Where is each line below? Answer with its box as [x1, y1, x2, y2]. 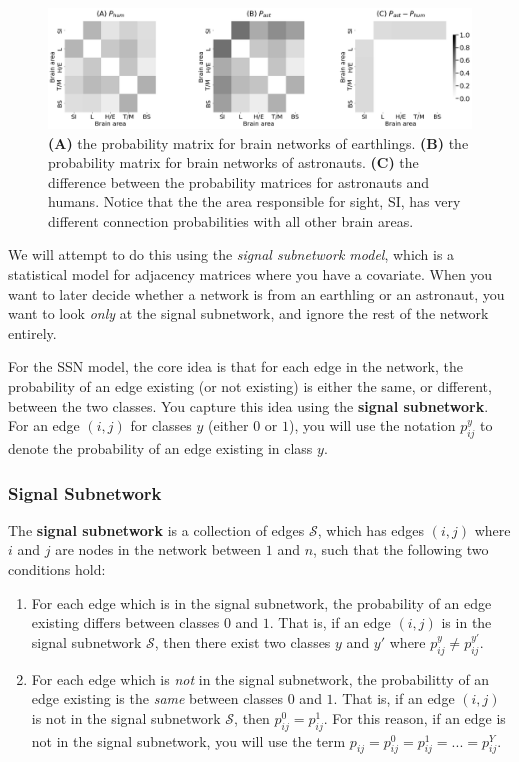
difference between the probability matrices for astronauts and [48, 171, 430, 192]
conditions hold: [8, 559, 106, 580]
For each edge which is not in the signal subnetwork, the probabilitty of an [31, 668, 490, 689]
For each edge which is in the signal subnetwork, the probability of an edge [31, 592, 492, 613]
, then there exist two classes [154, 631, 331, 652]
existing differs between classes [31, 612, 220, 633]
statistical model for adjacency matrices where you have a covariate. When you [8, 264, 493, 285]
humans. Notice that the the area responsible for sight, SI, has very [48, 191, 461, 212]
